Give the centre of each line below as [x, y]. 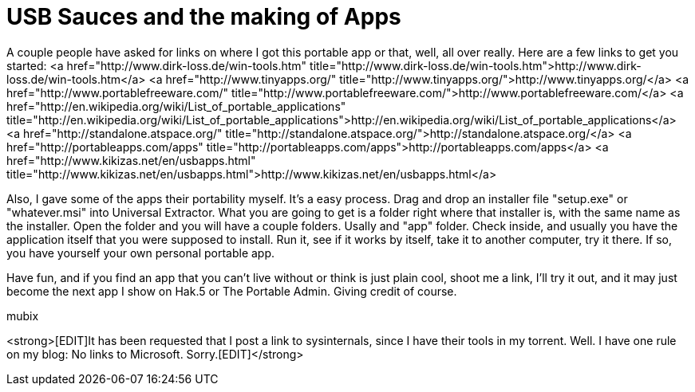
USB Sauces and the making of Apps [204, 17]
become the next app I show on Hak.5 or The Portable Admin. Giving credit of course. [232, 291]
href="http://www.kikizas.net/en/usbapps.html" [131, 160]
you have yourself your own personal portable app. [141, 253]
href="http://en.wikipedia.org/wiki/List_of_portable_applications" [176, 106]
